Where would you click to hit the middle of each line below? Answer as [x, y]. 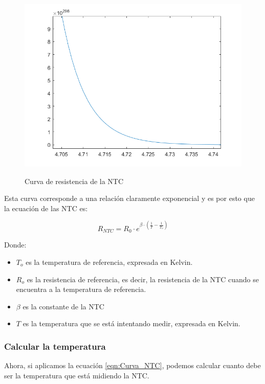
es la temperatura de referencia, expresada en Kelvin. [109, 262]
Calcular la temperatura [55, 346]
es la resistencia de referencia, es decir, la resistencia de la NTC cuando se [143, 279]
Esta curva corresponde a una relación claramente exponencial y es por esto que [129, 198]
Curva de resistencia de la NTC [74, 181]
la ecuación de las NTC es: [46, 208]
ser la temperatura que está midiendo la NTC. [77, 375]
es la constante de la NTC [63, 306]
